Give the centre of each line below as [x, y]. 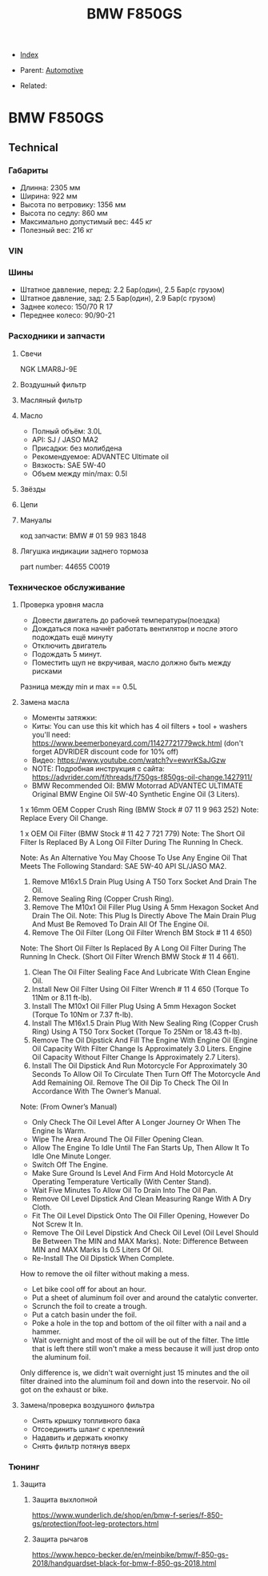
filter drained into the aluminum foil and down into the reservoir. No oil [135, 1381]
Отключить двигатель [69, 646]
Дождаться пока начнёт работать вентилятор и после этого [135, 628]
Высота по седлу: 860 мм [64, 214]
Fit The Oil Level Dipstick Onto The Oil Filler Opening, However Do [140, 1215]
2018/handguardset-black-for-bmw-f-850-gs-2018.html [124, 1563]
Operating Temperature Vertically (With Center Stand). [122, 1182]
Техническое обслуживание [67, 587]
